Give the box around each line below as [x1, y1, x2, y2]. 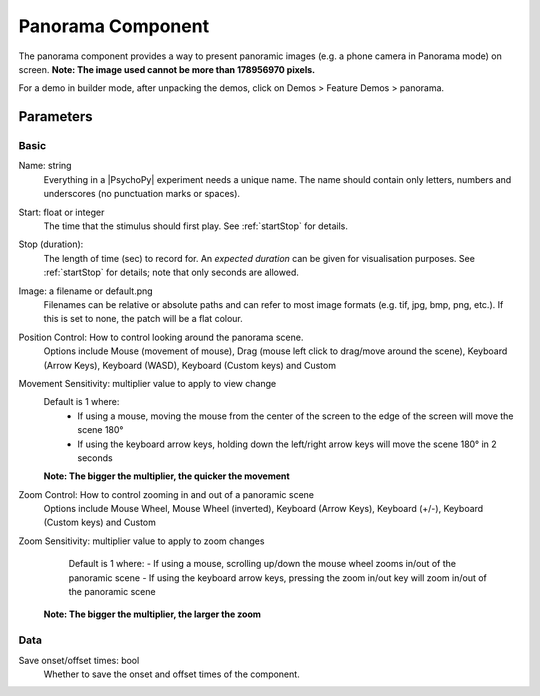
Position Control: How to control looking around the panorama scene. [18, 331, 304, 343]
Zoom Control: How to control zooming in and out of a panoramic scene [18, 488, 315, 500]
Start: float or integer [18, 206, 105, 218]
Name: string [18, 160, 72, 172]
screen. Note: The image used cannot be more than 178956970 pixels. [18, 63, 315, 75]
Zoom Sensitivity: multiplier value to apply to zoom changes [18, 535, 265, 547]
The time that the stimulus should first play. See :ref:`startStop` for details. [43, 220, 349, 232]
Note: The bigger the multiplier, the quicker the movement [43, 470, 290, 482]
